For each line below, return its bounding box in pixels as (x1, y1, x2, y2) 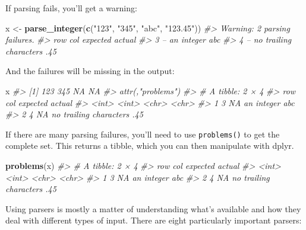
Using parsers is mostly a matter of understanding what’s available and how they (5, 202, 301, 215)
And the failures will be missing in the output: (5, 65, 175, 77)
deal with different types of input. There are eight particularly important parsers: (5, 214, 302, 226)
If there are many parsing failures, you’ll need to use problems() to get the (5, 127, 280, 140)
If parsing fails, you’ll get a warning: (5, 2, 137, 14)
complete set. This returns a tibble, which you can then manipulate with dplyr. (5, 139, 294, 152)
